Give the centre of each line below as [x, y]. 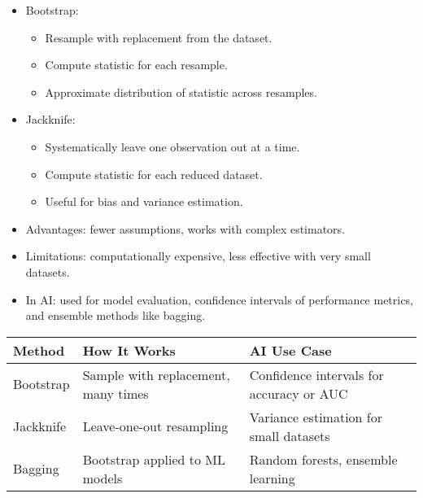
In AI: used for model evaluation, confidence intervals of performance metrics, [219, 299]
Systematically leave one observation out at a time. [172, 146]
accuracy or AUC [299, 393]
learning [272, 478]
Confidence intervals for [316, 374]
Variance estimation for [316, 417]
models [102, 478]
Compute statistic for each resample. [136, 65]
